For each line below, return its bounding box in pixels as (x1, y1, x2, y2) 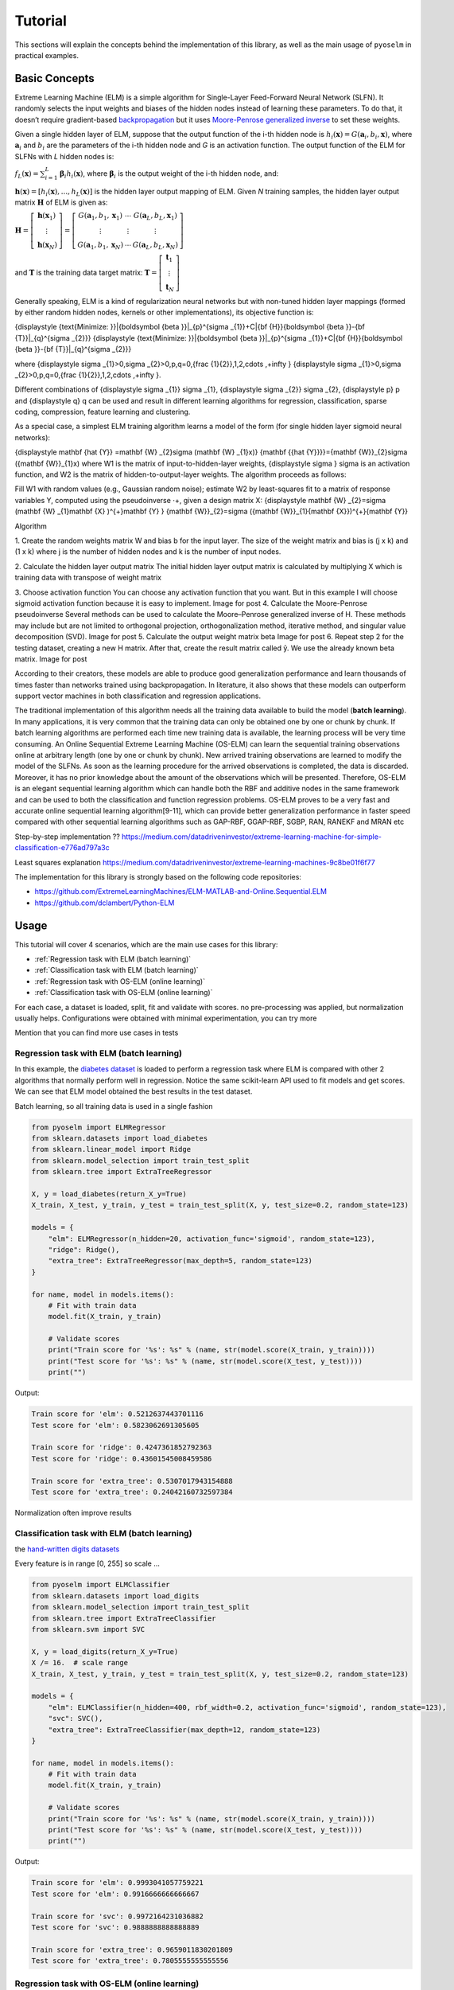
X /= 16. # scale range (31, 1658, 129, 1668)
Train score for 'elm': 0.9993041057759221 (31, 1879, 204, 1887)
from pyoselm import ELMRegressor (31, 1122, 166, 1132)
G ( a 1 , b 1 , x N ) (76, 240, 123, 252)
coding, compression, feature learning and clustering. (14, 407, 191, 417)
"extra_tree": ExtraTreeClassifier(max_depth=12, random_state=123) (48, 1725, 321, 1734)
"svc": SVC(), (48, 1714, 103, 1723)
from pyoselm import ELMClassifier (31, 1580, 170, 1590)
